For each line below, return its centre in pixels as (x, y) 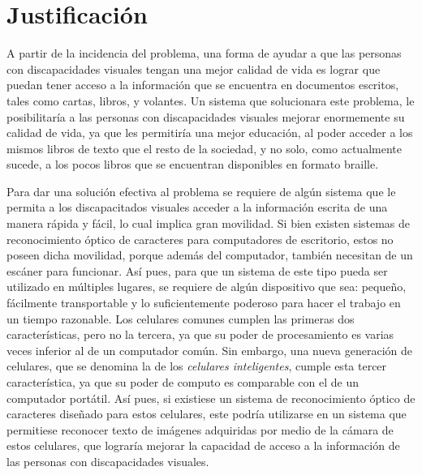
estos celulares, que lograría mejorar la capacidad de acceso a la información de (203, 445)
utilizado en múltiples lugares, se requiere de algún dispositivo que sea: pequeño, (207, 287)
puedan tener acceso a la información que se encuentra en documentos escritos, (203, 85)
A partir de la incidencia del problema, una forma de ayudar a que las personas (204, 53)
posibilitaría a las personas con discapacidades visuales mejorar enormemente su (206, 116)
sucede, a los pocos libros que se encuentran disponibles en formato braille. (193, 164)
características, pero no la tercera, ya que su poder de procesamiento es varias (200, 334)
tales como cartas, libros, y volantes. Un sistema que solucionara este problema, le (211, 100)
